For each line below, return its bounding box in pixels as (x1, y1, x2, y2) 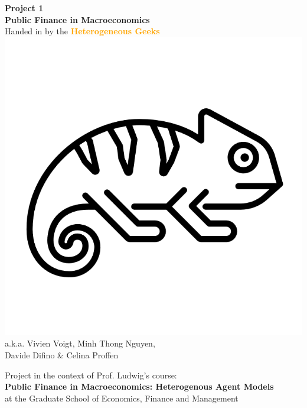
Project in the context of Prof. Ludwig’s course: (5, 368, 177, 381)
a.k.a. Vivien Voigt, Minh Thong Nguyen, (5, 337, 155, 349)
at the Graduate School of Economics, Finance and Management (5, 391, 239, 404)
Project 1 (5, 2, 44, 14)
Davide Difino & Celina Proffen (5, 348, 119, 361)
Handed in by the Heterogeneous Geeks (5, 25, 160, 37)
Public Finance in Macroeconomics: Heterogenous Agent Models (5, 380, 274, 393)
